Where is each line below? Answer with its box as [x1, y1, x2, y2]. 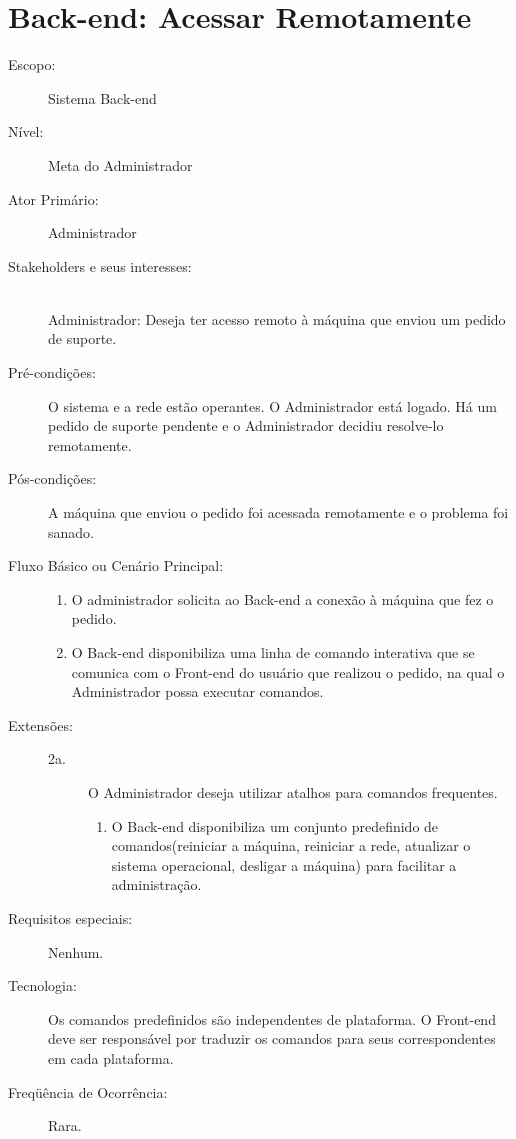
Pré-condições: [8, 362, 96, 383]
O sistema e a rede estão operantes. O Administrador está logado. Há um [48, 395, 497, 416]
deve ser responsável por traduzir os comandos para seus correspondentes [48, 1028, 496, 1049]
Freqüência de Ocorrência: [8, 1081, 168, 1102]
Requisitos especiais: [8, 907, 133, 928]
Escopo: [8, 54, 56, 75]
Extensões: [8, 714, 73, 735]
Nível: [8, 121, 44, 142]
